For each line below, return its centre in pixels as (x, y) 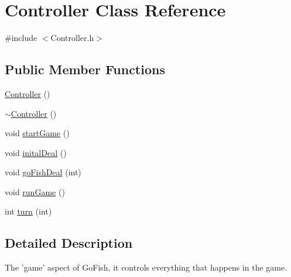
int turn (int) (28, 211)
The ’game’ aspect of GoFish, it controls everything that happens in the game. (146, 267)
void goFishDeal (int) (43, 172)
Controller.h (72, 38)
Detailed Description (69, 243)
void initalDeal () (36, 152)
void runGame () (35, 191)
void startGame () (37, 133)
